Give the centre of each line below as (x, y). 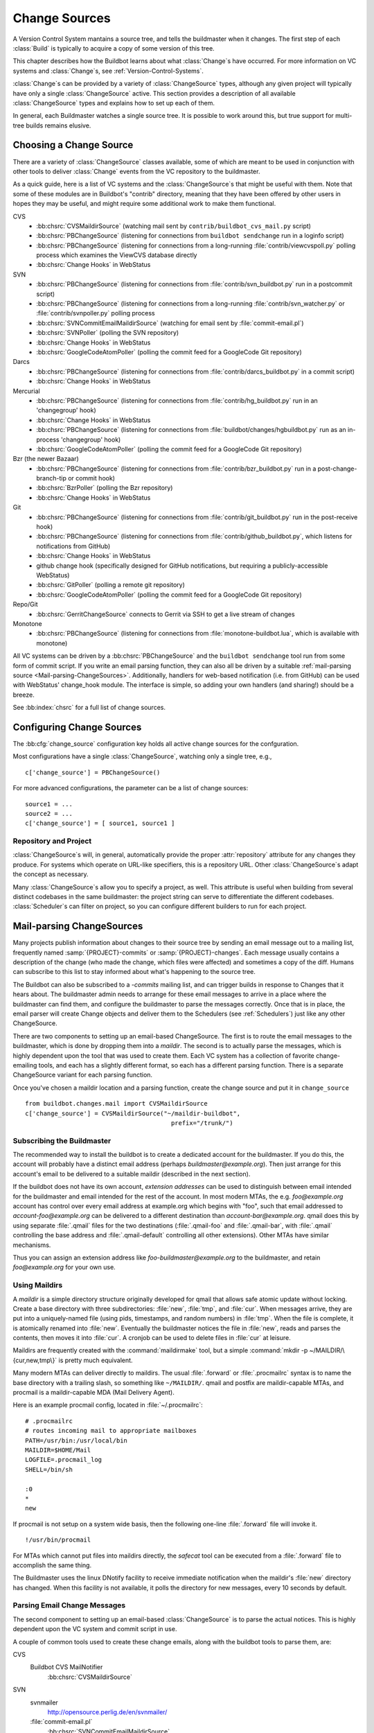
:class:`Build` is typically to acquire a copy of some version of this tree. (114, 48)
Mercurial (27, 391)
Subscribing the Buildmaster (62, 1140)
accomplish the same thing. (52, 1565)
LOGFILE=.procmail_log (64, 1460)
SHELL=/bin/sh (49, 1469)
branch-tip (52, 478)
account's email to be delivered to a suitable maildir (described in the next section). (132, 1174)
